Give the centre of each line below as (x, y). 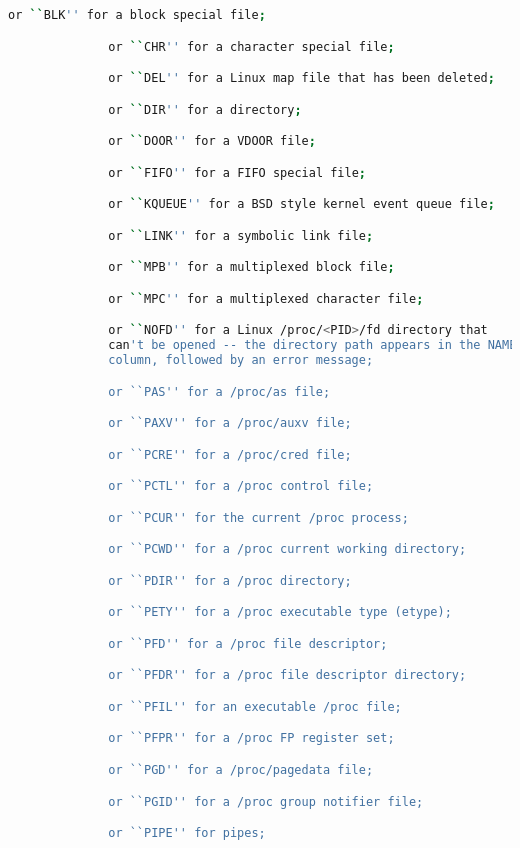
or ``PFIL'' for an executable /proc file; (255, 706)
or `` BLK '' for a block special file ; (137, 15)
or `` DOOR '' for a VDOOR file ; (212, 141)
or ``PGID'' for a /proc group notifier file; (266, 801)
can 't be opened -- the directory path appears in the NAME (312, 345)
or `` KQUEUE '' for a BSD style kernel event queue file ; (301, 204)
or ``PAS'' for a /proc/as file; (219, 391)
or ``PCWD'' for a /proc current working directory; (287, 549)
